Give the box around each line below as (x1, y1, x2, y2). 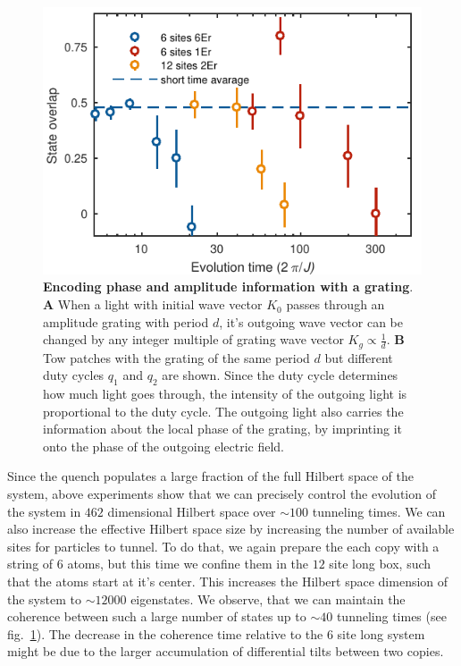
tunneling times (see (336, 607, 447, 626)
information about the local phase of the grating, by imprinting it (43, 419, 402, 438)
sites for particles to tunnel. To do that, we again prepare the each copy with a (7, 536, 440, 555)
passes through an (286, 295, 385, 314)
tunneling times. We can (312, 502, 446, 520)
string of (7, 554, 54, 573)
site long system (337, 624, 425, 643)
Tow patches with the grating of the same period (43, 348, 310, 367)
